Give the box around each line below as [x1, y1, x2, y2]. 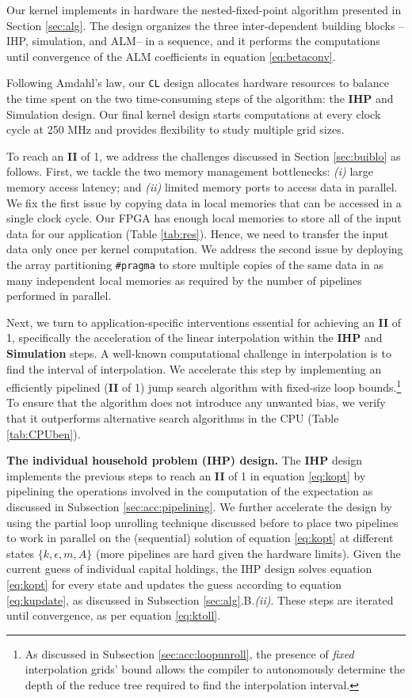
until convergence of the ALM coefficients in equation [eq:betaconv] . [6, 47, 336, 64]
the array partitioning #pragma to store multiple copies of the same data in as [6, 256, 384, 272]
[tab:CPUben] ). [6, 425, 81, 442]
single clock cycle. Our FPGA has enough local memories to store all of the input [6, 210, 402, 226]
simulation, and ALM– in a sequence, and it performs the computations [32, 32, 380, 49]
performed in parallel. [6, 287, 112, 304]
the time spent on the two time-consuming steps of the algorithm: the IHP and [6, 90, 394, 107]
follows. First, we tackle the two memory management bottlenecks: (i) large [6, 163, 374, 180]
